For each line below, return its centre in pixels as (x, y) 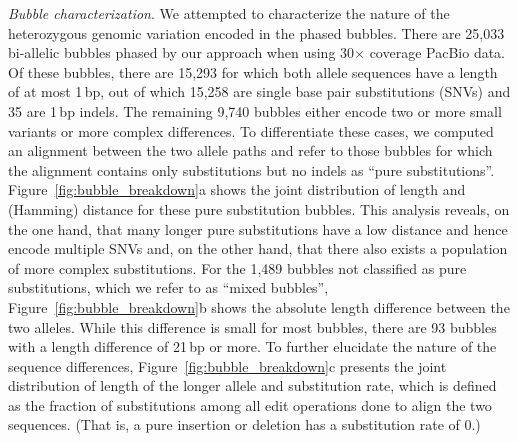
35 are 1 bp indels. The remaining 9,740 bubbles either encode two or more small (255, 110)
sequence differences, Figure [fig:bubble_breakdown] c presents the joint (227, 365)
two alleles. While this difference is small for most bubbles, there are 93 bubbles (252, 326)
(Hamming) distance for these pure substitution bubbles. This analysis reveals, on (259, 208)
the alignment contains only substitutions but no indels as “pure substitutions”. (251, 169)
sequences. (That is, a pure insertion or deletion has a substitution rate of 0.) (244, 424)
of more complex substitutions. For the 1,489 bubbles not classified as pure (237, 267)
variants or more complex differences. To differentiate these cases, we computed (251, 130)
